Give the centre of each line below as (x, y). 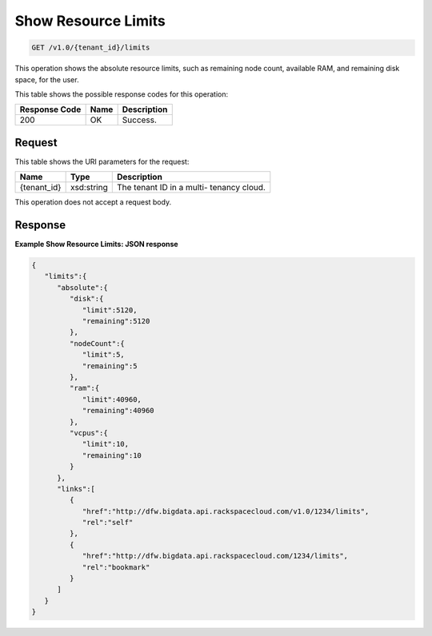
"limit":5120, (110, 310)
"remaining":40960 (118, 411)
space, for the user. (47, 79)
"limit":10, (106, 444)
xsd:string (89, 188)
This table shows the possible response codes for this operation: (122, 94)
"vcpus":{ (88, 433)
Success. (140, 120)
